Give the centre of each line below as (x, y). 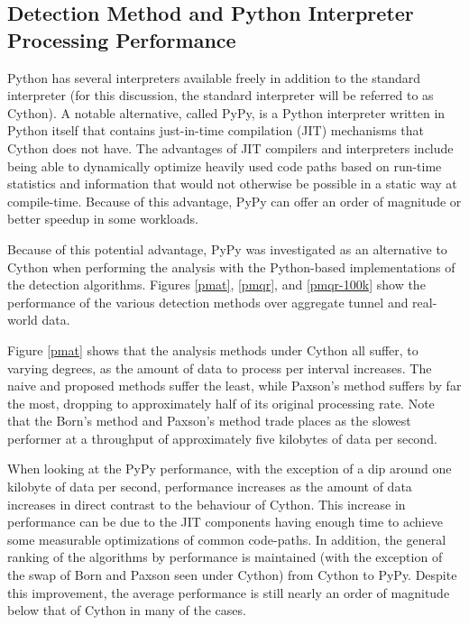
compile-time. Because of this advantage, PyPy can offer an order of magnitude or (234, 201)
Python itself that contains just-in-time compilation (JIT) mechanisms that (216, 130)
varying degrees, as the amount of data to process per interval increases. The (220, 368)
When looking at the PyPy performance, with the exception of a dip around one (230, 469)
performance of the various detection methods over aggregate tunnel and (208, 302)
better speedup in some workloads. (103, 219)
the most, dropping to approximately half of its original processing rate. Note (221, 403)
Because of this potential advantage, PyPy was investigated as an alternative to (227, 248)
